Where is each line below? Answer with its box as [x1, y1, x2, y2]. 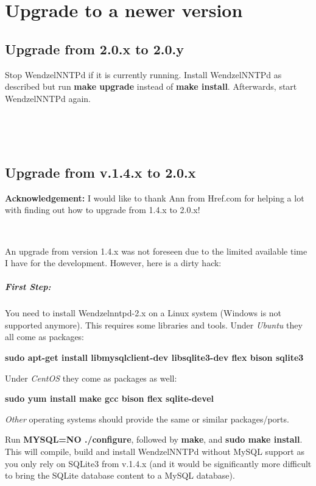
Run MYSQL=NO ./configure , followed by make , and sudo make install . [5, 433, 303, 446]
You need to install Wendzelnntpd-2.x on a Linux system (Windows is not [5, 306, 282, 319]
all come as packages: [5, 330, 85, 343]
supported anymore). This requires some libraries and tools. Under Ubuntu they [5, 318, 303, 331]
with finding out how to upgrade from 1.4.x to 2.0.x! [5, 203, 200, 216]
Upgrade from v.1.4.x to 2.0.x [5, 162, 196, 181]
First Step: [5, 280, 51, 293]
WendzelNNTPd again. [5, 92, 91, 104]
